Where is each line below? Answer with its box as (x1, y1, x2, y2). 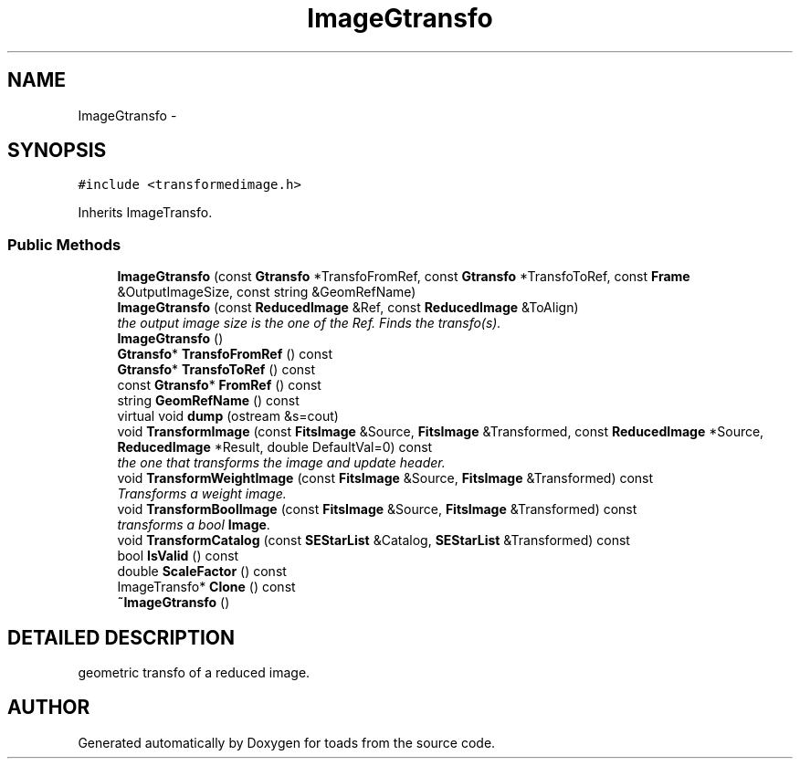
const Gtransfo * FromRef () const (117, 377, 321, 393)
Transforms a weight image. (117, 486, 287, 502)
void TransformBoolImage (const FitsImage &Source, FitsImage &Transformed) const (117, 501, 637, 518)
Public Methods (7, 235, 121, 254)
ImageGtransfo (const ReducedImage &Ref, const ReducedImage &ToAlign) (117, 299, 579, 316)
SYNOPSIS (7, 139, 107, 163)
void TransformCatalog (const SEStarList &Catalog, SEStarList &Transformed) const (117, 532, 630, 549)
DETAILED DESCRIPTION (7, 625, 236, 649)
